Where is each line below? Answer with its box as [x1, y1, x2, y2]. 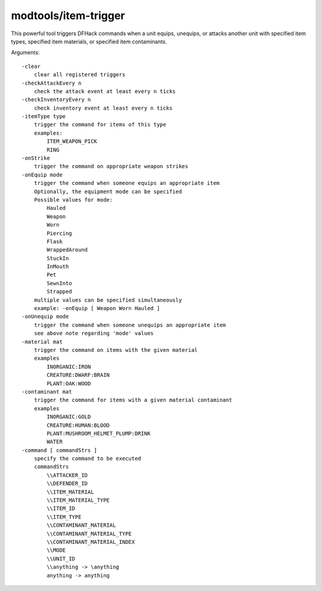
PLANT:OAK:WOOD [47, 380, 91, 387]
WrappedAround [47, 246, 88, 253]
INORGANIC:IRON [47, 363, 91, 370]
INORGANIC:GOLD [47, 413, 91, 420]
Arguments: [11, 49, 40, 56]
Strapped [47, 288, 72, 295]
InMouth [47, 263, 69, 270]
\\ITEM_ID [47, 505, 76, 512]
